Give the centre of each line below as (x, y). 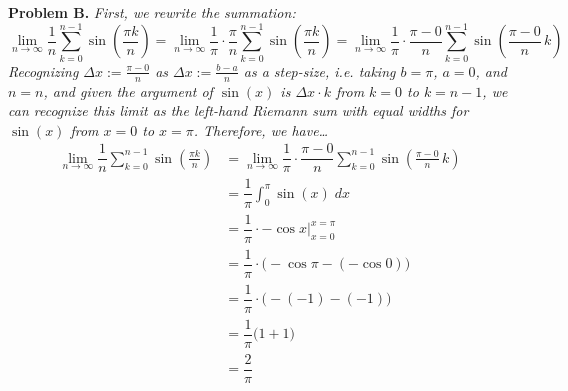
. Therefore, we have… (261, 129)
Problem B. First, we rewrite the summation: (152, 12)
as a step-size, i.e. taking (319, 70)
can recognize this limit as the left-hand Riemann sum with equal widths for (238, 110)
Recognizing (43, 70)
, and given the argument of (128, 90)
